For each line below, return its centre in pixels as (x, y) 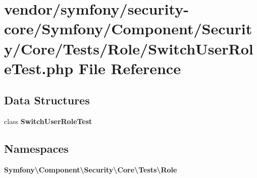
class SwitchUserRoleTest (48, 121)
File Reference (130, 68)
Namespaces (36, 149)
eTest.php (39, 68)
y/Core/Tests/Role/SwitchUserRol (129, 48)
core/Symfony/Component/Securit (128, 28)
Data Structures (47, 100)
